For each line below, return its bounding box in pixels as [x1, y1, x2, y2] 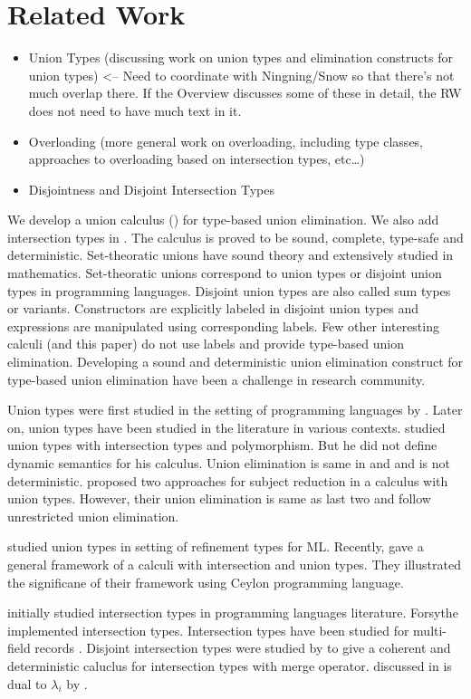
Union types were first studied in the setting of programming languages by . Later [7, 400, 463, 419]
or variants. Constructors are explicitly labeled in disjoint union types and [7, 299, 419, 318]
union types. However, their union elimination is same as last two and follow [7, 489, 431, 508]
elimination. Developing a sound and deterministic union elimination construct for [7, 352, 464, 371]
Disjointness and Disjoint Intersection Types [28, 179, 274, 198]
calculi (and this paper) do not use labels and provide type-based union [7, 334, 404, 353]
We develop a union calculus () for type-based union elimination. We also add [7, 210, 439, 229]
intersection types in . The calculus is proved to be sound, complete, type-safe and [7, 227, 464, 246]
